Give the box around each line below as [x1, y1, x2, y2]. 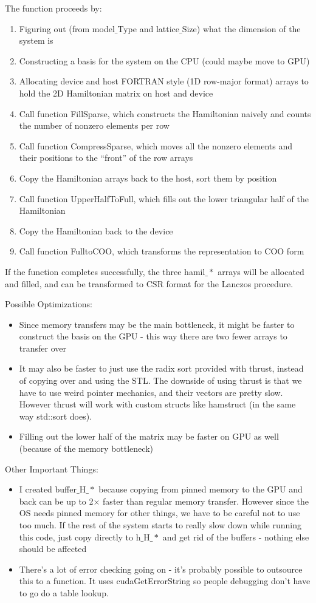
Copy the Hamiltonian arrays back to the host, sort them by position [19, 171, 277, 184]
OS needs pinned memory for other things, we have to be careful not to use [19, 506, 300, 519]
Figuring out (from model [19, 22, 115, 35]
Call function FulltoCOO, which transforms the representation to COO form [19, 245, 304, 257]
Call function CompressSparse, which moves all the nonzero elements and [19, 139, 293, 152]
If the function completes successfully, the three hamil [5, 265, 205, 278]
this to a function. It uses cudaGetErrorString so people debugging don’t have [19, 574, 311, 587]
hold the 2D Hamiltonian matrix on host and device [19, 86, 213, 99]
